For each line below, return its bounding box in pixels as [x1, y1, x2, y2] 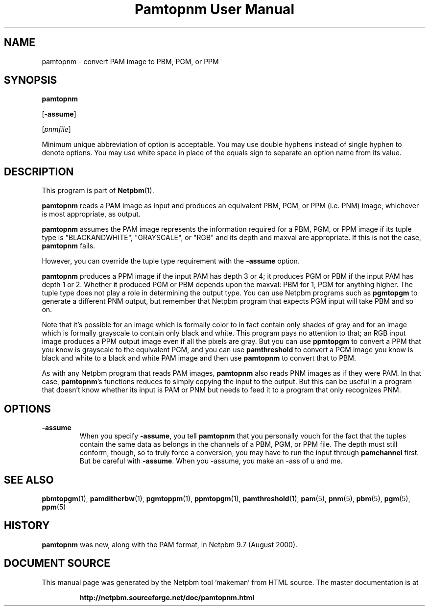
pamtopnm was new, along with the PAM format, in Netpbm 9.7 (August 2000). [42, 540, 298, 549]
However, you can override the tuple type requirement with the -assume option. [42, 257, 300, 266]
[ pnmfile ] [42, 125, 71, 134]
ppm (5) [42, 502, 66, 511]
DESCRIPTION [4, 165, 74, 178]
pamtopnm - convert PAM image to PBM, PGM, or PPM [42, 57, 219, 66]
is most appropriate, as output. [42, 210, 141, 219]
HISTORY [4, 519, 50, 532]
